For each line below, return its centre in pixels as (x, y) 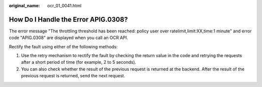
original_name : (25, 6)
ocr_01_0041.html (65, 6)
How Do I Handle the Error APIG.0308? (68, 19)
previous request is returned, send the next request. (73, 76)
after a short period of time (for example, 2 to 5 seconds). (79, 62)
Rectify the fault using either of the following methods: (63, 46)
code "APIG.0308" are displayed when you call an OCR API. (68, 38)
